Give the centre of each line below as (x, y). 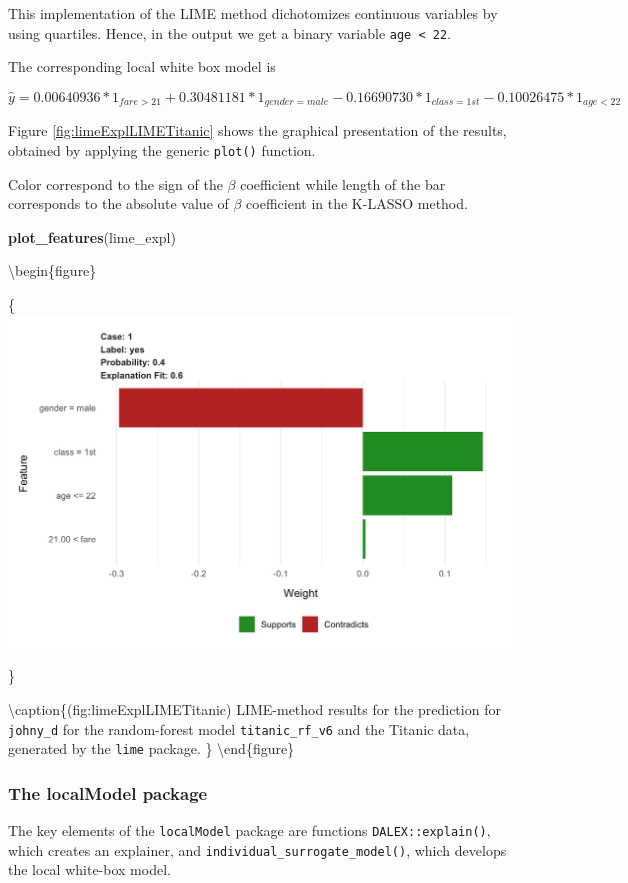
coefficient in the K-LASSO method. (357, 203)
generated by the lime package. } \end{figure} (151, 748)
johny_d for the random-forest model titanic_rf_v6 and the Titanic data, (239, 728)
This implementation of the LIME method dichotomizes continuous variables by (253, 13)
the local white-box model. (89, 869)
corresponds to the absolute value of (118, 203)
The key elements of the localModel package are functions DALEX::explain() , (249, 830)
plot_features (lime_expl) (92, 236)
